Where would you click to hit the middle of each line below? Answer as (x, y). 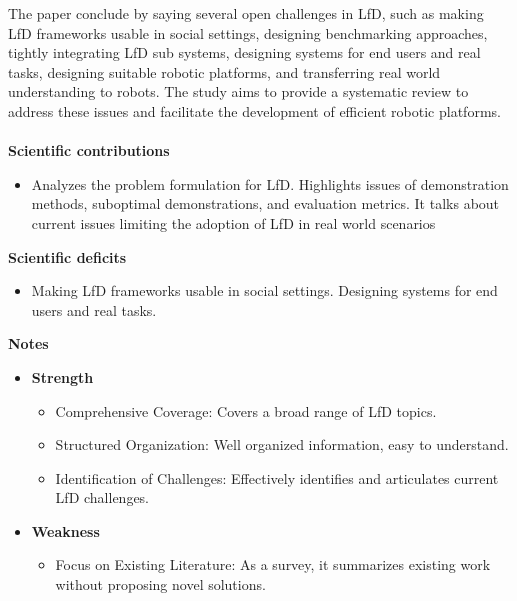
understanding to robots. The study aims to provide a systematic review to (238, 91)
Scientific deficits (67, 256)
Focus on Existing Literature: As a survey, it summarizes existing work (273, 564)
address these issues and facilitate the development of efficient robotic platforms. (254, 110)
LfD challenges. (102, 497)
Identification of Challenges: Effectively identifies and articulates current (277, 477)
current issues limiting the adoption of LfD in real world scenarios (233, 222)
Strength (62, 376)
